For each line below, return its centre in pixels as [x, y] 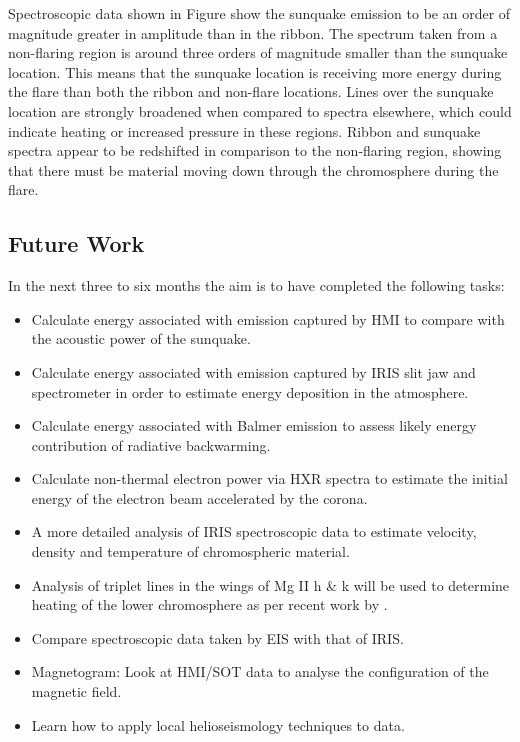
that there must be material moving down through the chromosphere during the [253, 169]
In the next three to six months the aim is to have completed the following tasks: [256, 285]
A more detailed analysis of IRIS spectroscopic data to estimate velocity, [254, 531]
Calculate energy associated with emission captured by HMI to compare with [268, 318]
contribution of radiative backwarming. [151, 444]
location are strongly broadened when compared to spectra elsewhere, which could [260, 110]
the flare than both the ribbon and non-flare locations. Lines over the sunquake [251, 91]
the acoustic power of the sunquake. [141, 338]
